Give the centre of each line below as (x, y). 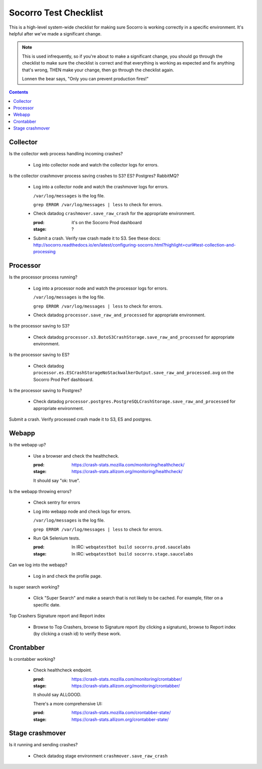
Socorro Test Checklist (56, 13)
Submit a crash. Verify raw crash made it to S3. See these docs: (97, 238)
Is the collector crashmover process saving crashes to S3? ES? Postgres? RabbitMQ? (94, 176)
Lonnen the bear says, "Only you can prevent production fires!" (85, 79)
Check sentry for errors (57, 503)
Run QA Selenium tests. (57, 538)
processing (44, 252)
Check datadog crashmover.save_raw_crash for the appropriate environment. (114, 213)
